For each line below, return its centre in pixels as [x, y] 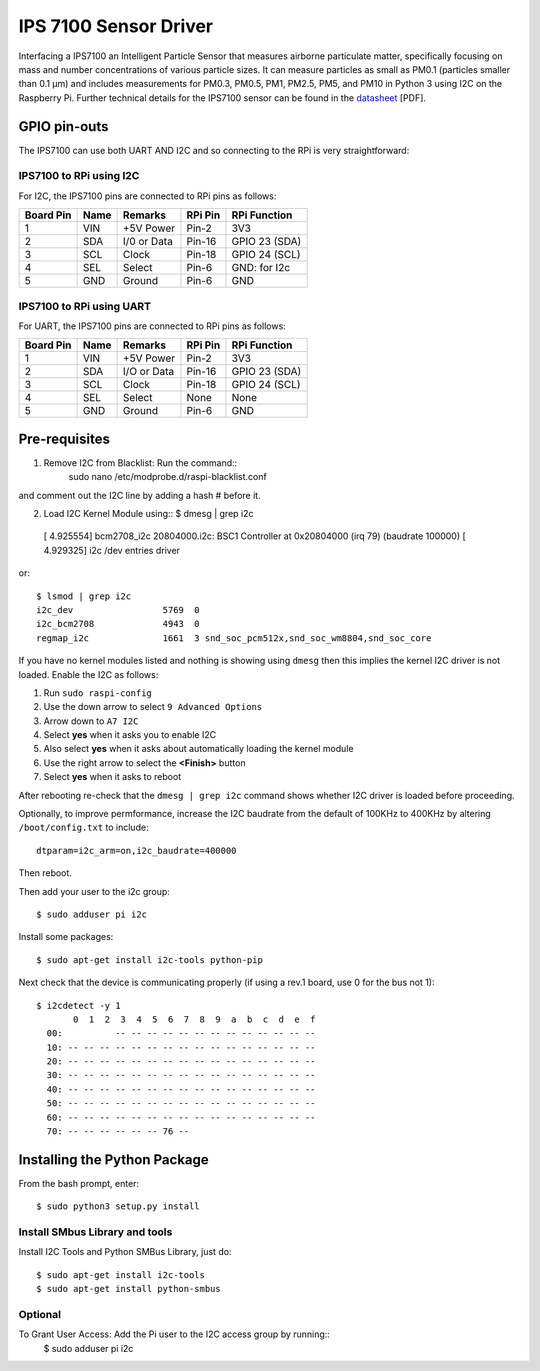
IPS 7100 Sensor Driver [116, 26]
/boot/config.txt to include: [83, 827]
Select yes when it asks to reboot [112, 777]
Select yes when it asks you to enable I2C [130, 735]
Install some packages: [66, 937]
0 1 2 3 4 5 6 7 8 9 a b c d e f [194, 1019]
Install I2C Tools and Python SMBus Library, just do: [125, 1252]
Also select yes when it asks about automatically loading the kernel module [198, 749]
